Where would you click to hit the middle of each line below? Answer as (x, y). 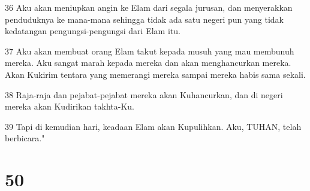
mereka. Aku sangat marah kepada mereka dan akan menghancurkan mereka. (148, 63)
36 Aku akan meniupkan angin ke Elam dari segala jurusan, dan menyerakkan (149, 7)
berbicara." (25, 138)
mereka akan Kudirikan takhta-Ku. (70, 106)
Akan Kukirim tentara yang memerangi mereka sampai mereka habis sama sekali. (155, 74)
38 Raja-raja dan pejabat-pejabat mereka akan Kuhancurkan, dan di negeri (144, 94)
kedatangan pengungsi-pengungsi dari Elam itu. (93, 31)
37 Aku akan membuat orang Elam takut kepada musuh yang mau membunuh (150, 51)
